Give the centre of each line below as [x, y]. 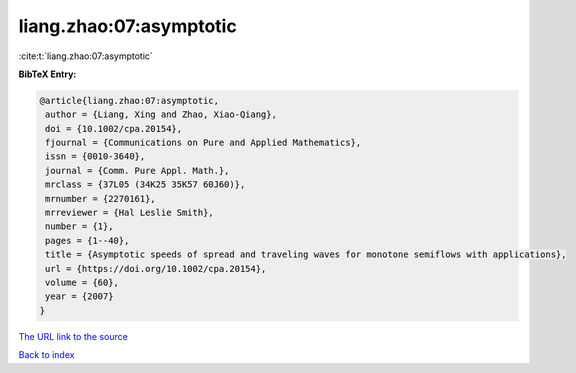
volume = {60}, [82, 282]
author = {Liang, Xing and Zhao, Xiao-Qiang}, [161, 114]
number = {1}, [79, 226]
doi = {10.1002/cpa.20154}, [114, 128]
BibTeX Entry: [47, 74]
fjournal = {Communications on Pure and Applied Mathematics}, [203, 143]
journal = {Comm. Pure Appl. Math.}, [137, 170]
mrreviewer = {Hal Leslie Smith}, [129, 213]
